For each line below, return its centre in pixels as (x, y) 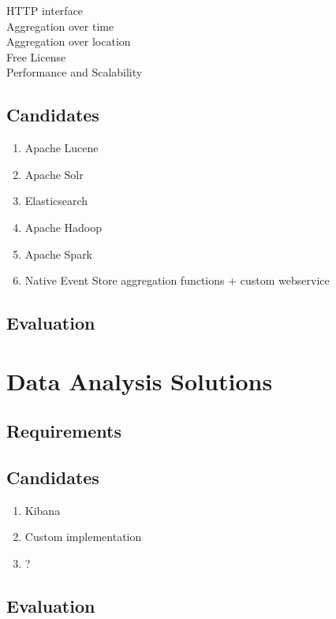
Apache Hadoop (63, 227)
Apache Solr (54, 174)
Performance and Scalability (75, 72)
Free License (36, 56)
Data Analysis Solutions (140, 380)
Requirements (64, 431)
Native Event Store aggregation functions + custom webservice (177, 280)
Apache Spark (59, 254)
